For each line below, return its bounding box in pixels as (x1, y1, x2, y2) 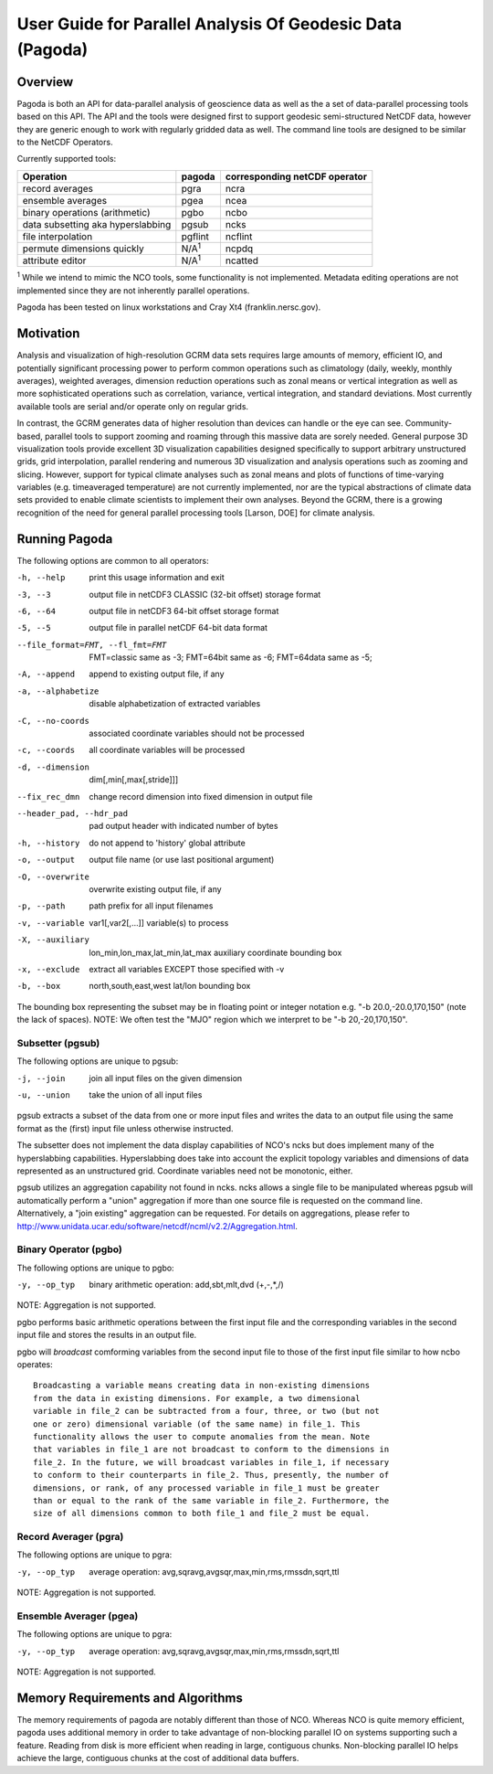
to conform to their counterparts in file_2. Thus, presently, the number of (33, 1470, 390, 1481)
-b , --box (16, 981, 61, 992)
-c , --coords (16, 745, 76, 756)
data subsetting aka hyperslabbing (22, 218, 172, 230)
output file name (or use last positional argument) (89, 855, 275, 866)
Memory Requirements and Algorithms (16, 1690, 244, 1705)
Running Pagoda (16, 531, 113, 547)
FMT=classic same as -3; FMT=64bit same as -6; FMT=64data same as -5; (89, 652, 373, 663)
